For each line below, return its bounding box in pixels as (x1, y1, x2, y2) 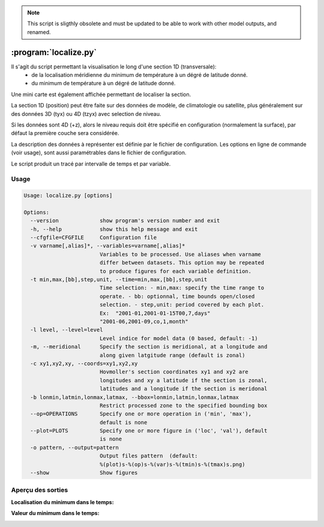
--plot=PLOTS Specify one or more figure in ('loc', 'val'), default (30, 427, 268, 435)
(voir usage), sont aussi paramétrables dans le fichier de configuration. (11, 149, 187, 156)
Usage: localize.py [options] (23, 192, 113, 199)
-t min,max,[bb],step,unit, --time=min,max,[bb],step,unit (30, 276, 208, 283)
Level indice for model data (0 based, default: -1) (99, 335, 258, 342)
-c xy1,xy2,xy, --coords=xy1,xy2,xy (30, 360, 138, 367)
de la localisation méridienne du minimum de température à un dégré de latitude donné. (31, 71, 248, 79)
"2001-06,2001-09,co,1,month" (99, 318, 188, 325)
